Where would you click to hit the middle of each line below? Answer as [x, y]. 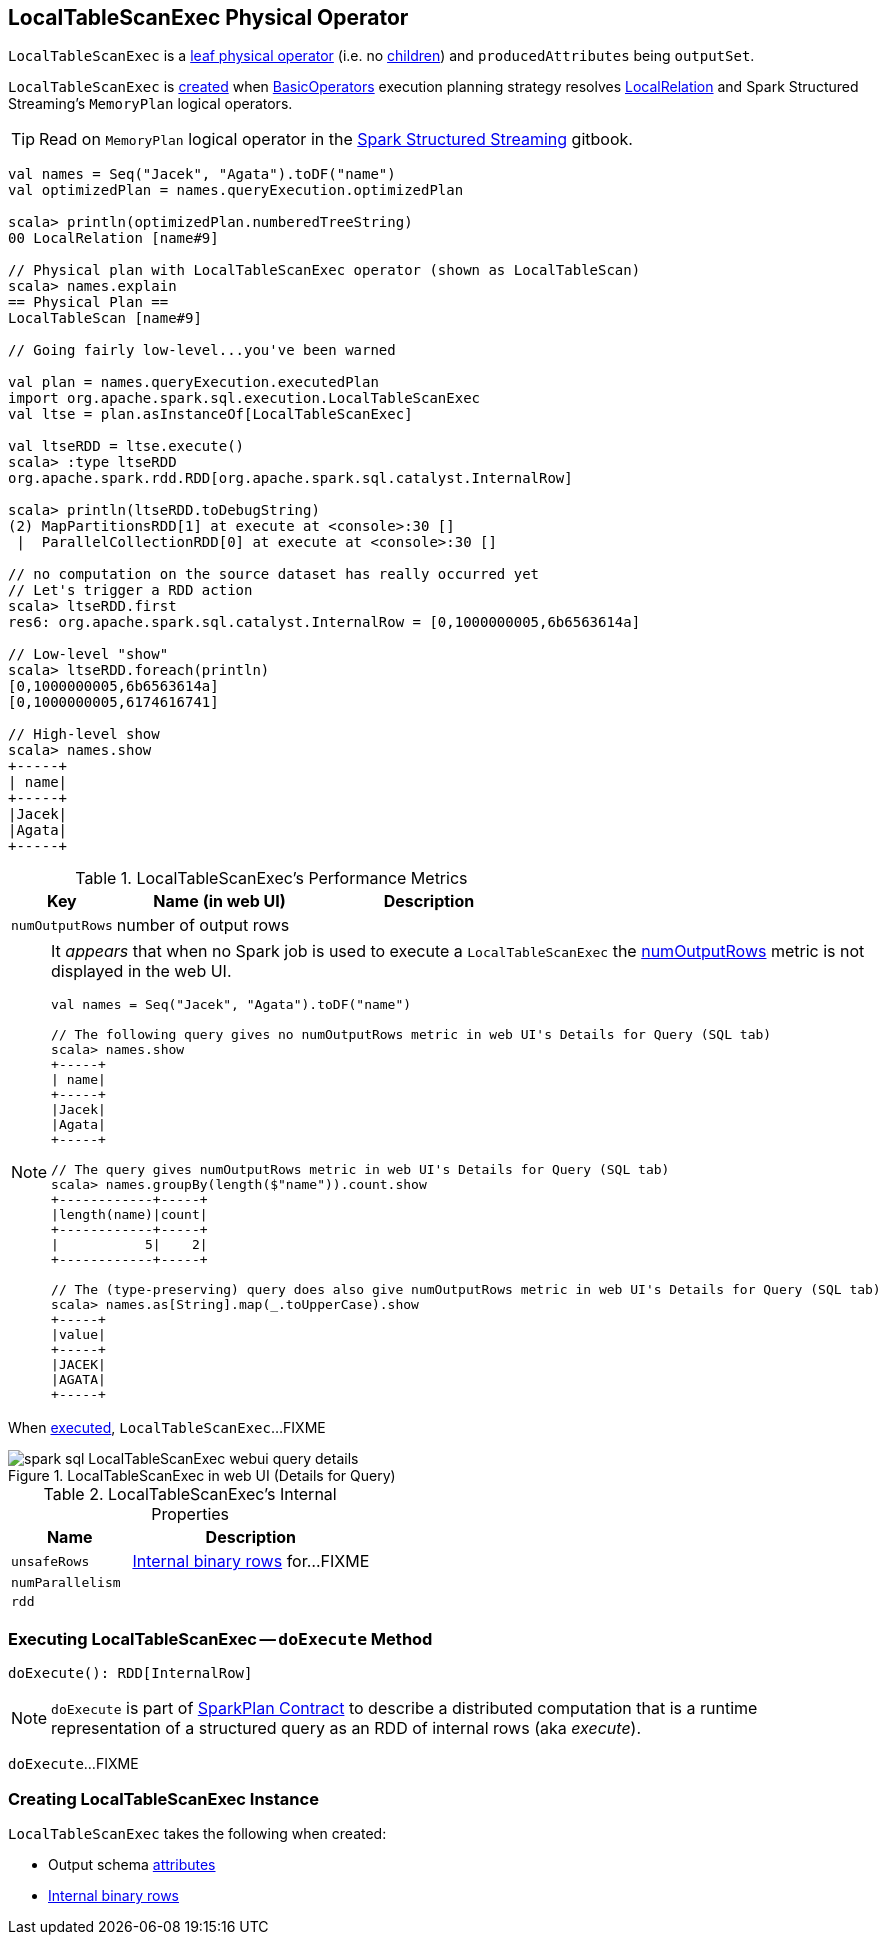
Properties [190, 1514]
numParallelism [66, 1583]
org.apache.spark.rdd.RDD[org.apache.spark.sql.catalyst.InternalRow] [290, 478]
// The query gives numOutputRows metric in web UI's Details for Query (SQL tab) [360, 1170]
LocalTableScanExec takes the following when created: [197, 1833]
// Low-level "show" [88, 654]
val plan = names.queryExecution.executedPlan [193, 382]
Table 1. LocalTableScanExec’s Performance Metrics [271, 878]
